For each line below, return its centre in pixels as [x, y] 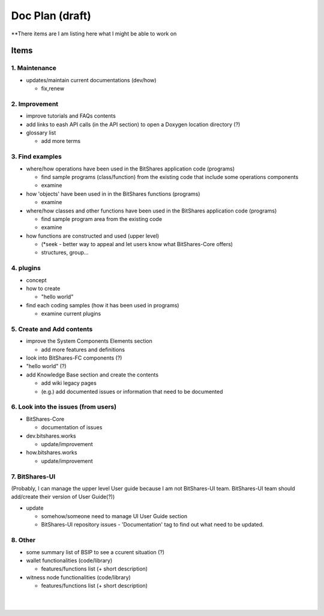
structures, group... [65, 253]
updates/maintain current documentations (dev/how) [91, 80]
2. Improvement [35, 104]
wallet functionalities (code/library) [69, 560]
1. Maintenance [34, 68]
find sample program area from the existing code [101, 219]
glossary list [41, 133]
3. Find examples [37, 157]
